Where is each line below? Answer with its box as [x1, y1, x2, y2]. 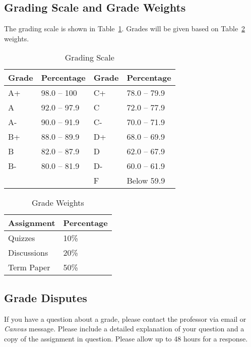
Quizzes [8, 232, 35, 244]
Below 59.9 [127, 175, 165, 187]
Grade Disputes [4, 290, 87, 305]
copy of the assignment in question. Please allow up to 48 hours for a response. [4, 333, 248, 343]
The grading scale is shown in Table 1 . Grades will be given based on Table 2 [4, 23, 245, 34]
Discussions [8, 247, 48, 259]
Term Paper [8, 261, 50, 273]
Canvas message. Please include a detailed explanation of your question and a [4, 323, 244, 334]
